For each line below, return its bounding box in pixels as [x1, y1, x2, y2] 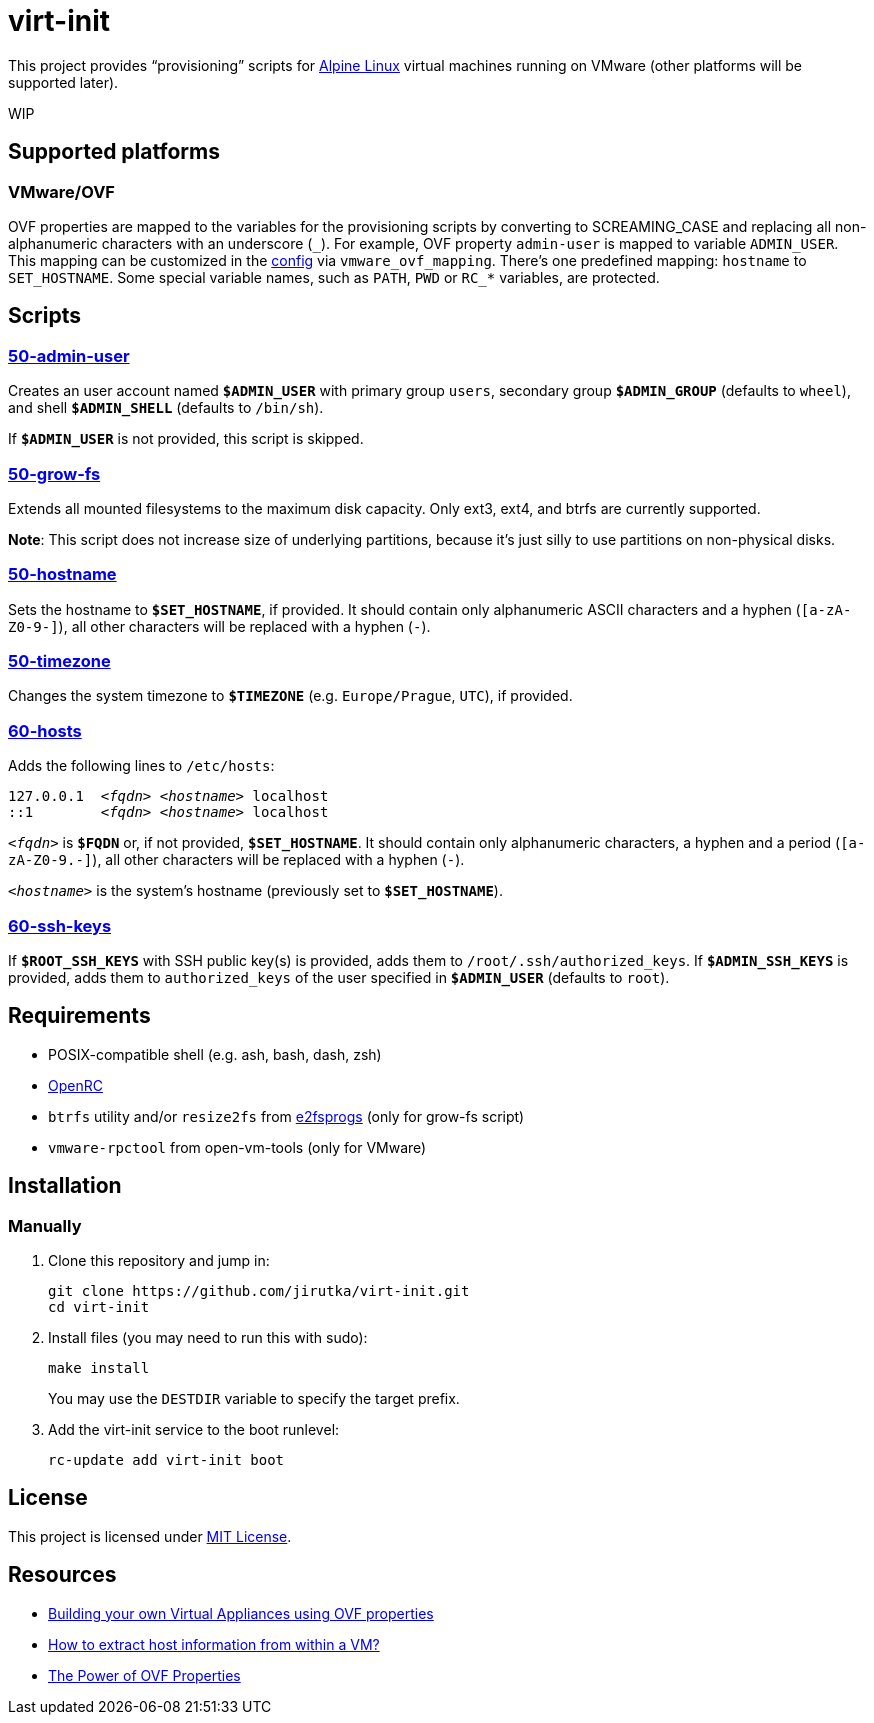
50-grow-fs [8, 463, 101, 484]
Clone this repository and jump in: [48, 1252, 270, 1269]
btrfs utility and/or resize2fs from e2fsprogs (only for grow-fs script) [48, 1107, 525, 1125]
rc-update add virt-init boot [48, 1452, 285, 1468]
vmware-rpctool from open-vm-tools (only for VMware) [48, 1138, 427, 1156]
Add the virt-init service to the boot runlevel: [48, 1421, 340, 1438]
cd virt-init [48, 1299, 150, 1315]
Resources [8, 1562, 117, 1588]
